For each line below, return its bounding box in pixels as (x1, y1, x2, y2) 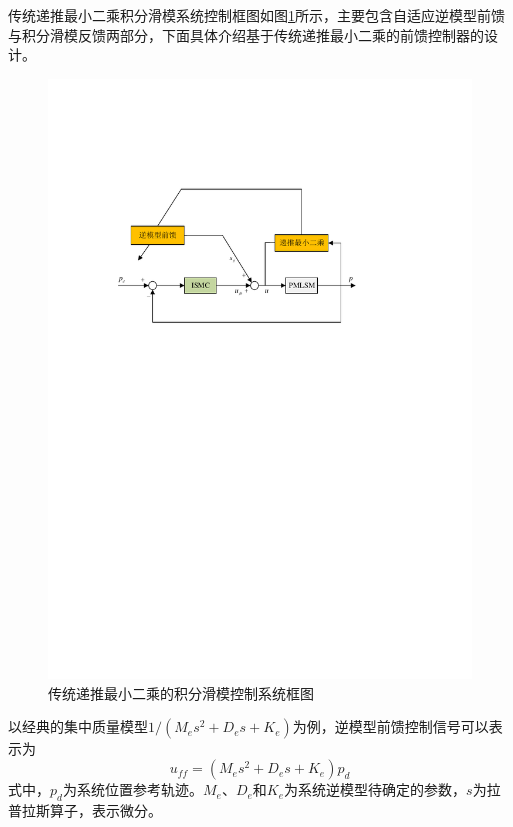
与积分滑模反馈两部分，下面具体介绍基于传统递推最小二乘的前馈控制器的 (8, 24, 484, 45)
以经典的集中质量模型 (8, 716, 148, 737)
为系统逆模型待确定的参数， (284, 779, 467, 800)
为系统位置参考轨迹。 (62, 779, 203, 800)
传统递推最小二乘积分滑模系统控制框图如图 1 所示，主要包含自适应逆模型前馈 (8, 5, 505, 25)
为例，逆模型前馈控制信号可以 (292, 716, 489, 737)
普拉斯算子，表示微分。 (8, 799, 162, 820)
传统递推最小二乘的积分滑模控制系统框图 (48, 682, 314, 703)
